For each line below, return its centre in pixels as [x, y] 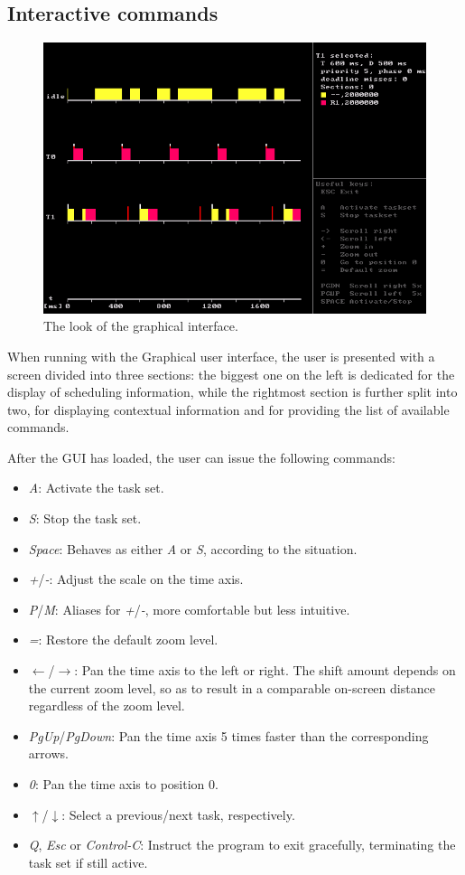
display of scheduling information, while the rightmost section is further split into [232, 392]
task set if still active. [88, 862]
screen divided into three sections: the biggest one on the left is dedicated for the [231, 374]
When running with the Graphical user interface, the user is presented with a [221, 356]
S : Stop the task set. [85, 518]
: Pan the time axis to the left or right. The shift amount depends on [265, 670]
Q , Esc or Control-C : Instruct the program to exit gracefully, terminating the [242, 845]
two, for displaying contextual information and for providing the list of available [228, 409]
